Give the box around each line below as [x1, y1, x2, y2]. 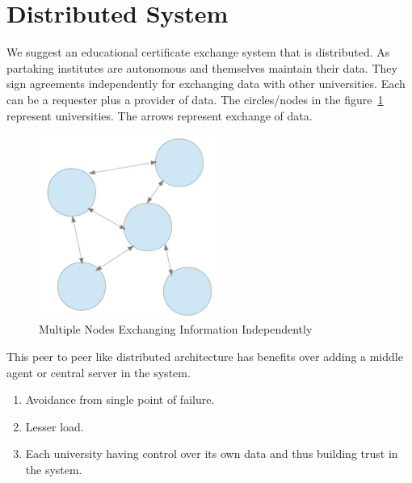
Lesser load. [25, 418, 84, 435]
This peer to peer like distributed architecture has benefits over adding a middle [6, 348, 403, 365]
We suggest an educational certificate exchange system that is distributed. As [6, 44, 390, 61]
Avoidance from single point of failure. [25, 391, 215, 408]
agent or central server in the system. [6, 363, 191, 380]
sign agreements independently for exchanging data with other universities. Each [6, 75, 406, 92]
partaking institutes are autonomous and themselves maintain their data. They [6, 59, 397, 76]
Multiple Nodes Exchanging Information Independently [39, 321, 313, 338]
